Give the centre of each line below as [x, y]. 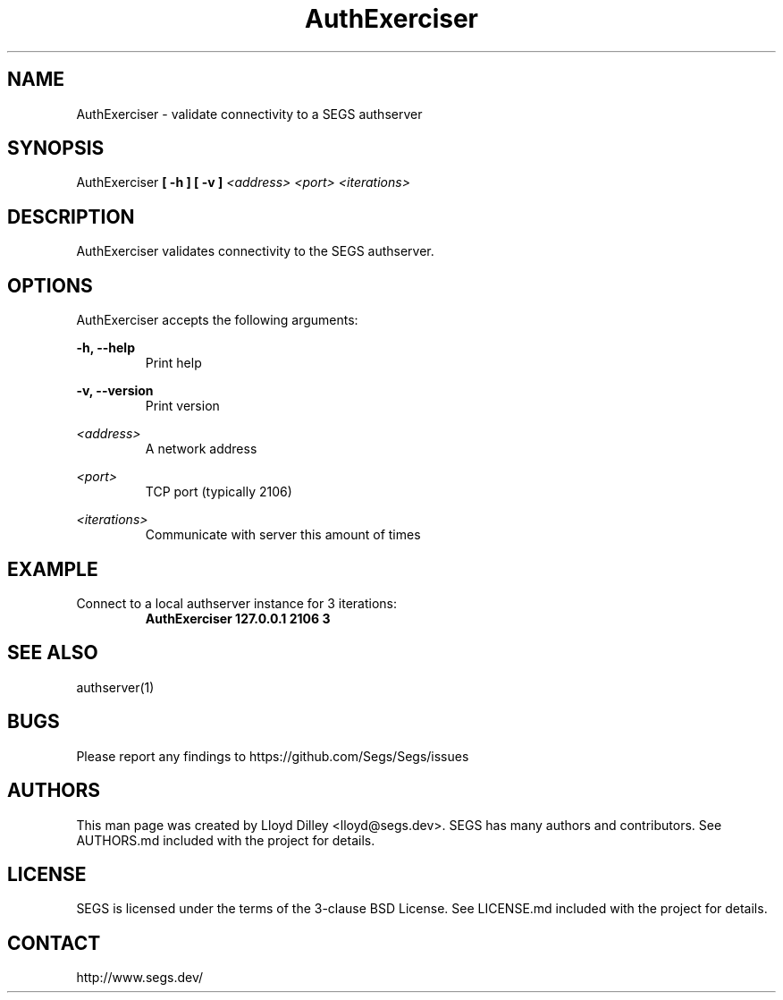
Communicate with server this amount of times [283, 535]
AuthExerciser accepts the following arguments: [217, 320]
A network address [201, 449]
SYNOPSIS [56, 148]
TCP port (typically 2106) [219, 492]
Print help [173, 363]
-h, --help [105, 348]
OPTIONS [50, 285]
